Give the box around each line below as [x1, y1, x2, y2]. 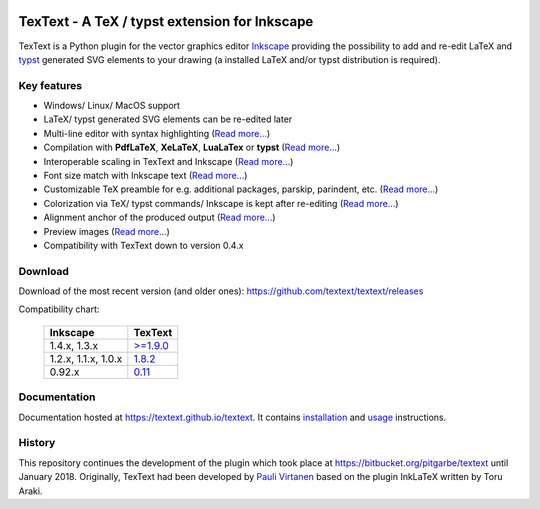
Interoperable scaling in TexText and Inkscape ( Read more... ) [43, 155, 294, 167]
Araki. [18, 485, 43, 497]
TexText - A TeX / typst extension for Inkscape [18, 13, 314, 30]
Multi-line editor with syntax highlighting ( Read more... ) [43, 127, 271, 139]
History [18, 436, 56, 450]
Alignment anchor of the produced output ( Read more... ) [43, 211, 276, 224]
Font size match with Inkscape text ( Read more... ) [43, 170, 248, 181]
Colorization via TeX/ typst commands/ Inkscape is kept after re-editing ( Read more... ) [43, 197, 399, 209]
